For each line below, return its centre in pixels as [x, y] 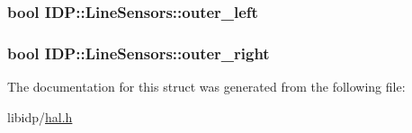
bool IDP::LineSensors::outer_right [139, 53]
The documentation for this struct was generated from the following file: [206, 87]
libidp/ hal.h [40, 116]
